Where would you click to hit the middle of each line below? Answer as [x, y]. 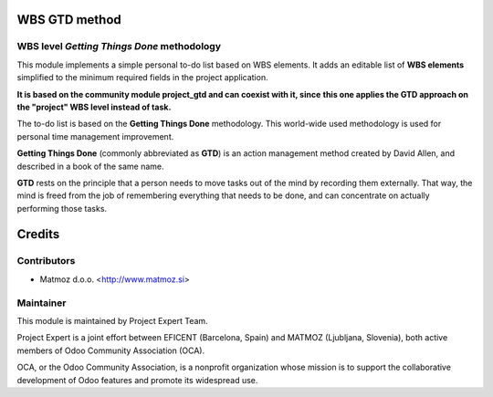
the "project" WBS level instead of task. [94, 107]
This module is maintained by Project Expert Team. [113, 320]
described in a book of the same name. [90, 166]
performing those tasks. [62, 208]
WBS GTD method [69, 20]
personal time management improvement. [95, 136]
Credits [38, 234]
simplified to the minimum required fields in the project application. [142, 78]
